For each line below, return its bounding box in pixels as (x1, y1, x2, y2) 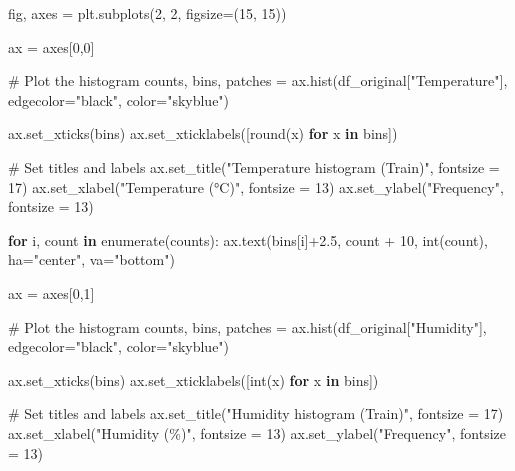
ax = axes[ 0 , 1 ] (8, 282, 95, 303)
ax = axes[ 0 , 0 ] (8, 36, 95, 57)
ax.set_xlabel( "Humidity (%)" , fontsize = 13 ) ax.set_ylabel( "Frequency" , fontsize (8, 422, 506, 443)
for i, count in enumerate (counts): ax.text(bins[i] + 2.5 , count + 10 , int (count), (8, 229, 488, 250)
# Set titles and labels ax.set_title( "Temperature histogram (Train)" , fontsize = (8, 156, 500, 177)
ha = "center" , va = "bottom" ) (8, 249, 175, 270)
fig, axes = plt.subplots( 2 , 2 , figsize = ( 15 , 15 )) (8, 3, 287, 23)
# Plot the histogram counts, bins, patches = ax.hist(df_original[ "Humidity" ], (8, 316, 487, 337)
